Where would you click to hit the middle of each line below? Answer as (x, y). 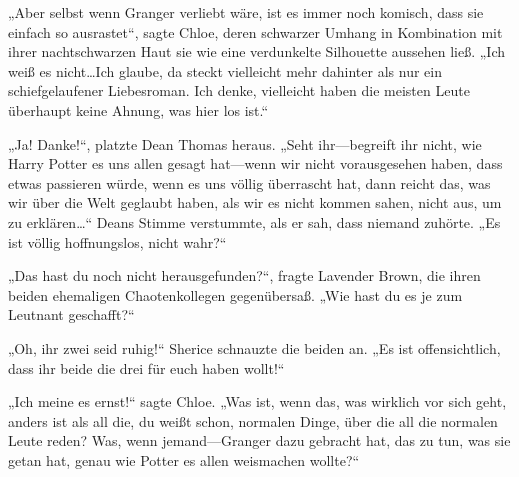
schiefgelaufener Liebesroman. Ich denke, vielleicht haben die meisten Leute (239, 90)
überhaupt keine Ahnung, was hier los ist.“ (138, 109)
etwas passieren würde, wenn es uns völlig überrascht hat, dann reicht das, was (249, 182)
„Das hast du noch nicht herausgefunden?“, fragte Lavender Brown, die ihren (244, 275)
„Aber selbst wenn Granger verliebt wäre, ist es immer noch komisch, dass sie (246, 12)
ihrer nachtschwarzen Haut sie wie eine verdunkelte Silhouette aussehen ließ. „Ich (257, 51)
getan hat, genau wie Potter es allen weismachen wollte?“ (184, 459)
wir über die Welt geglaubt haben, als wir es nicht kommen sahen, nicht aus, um (255, 202)
